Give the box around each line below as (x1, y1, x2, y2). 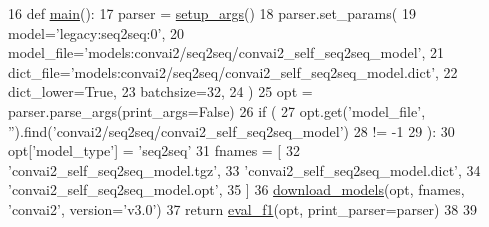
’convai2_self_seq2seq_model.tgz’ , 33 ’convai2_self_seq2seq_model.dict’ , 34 (8, 159, 481, 180)
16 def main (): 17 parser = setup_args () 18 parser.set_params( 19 (8, 3, 416, 23)
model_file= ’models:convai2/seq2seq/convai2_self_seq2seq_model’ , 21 (8, 42, 444, 63)
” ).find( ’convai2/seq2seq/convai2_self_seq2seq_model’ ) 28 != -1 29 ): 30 (8, 120, 455, 141)
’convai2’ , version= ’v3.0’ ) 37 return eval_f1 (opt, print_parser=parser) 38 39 (8, 198, 477, 219)
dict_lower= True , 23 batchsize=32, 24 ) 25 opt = (8, 81, 313, 102)
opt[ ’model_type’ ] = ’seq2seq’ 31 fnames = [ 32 (8, 140, 300, 161)
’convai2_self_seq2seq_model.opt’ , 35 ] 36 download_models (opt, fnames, (8, 179, 465, 200)
